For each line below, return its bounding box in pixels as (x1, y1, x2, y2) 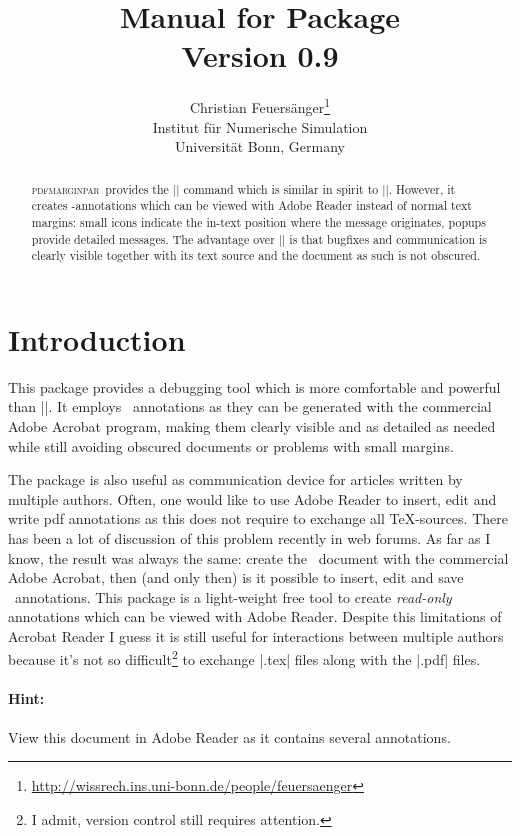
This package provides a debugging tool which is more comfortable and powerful (8, 376, 501, 397)
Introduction (8, 318, 186, 359)
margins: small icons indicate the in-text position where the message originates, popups (31, 213, 486, 230)
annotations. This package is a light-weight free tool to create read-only (14, 586, 452, 607)
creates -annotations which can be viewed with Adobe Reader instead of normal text (31, 197, 472, 214)
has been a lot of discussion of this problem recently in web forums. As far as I (8, 527, 491, 548)
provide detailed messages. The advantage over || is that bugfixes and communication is (31, 230, 488, 247)
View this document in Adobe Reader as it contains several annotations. (8, 726, 451, 747)
